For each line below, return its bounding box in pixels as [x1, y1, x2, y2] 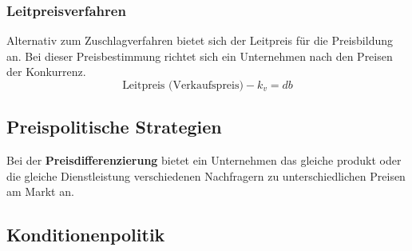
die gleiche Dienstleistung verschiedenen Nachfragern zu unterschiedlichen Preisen [6, 167, 406, 184]
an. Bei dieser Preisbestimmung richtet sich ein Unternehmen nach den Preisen [6, 47, 393, 64]
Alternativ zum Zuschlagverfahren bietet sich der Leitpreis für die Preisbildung [6, 32, 394, 49]
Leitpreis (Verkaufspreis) [122, 80, 244, 91]
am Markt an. [6, 183, 74, 200]
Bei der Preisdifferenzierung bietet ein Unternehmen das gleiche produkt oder [6, 152, 402, 169]
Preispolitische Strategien [6, 114, 222, 139]
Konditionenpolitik [6, 222, 165, 247]
